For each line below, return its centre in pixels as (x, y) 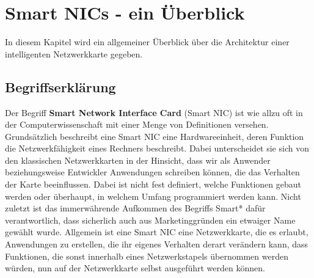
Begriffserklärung (60, 86)
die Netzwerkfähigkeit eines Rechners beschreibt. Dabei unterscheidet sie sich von (157, 148)
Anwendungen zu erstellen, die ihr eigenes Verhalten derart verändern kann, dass (157, 244)
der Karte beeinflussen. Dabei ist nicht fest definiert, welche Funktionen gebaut (153, 184)
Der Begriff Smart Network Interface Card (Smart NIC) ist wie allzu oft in (154, 112)
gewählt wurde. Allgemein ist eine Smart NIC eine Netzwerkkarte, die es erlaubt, (157, 232)
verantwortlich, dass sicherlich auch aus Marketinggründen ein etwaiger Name (150, 220)
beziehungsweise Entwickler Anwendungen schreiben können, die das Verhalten (152, 172)
